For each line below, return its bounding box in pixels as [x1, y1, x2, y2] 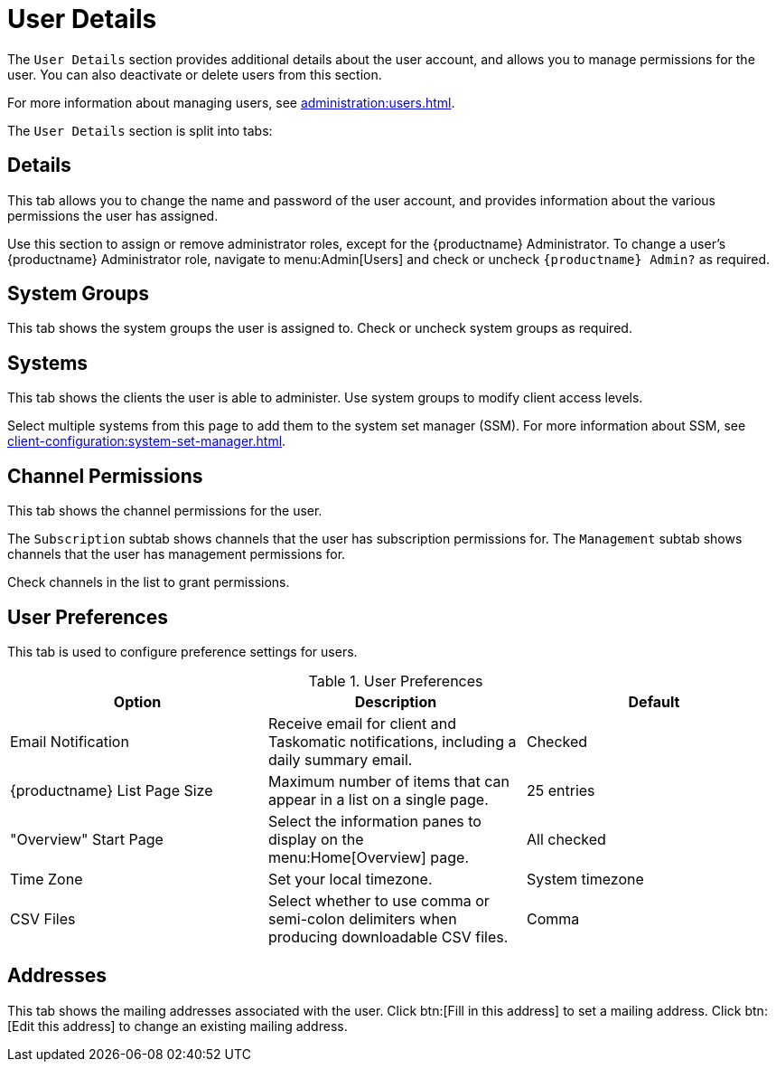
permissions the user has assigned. [7, 207, 219, 223]
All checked [526, 829, 606, 848]
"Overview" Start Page [10, 829, 164, 848]
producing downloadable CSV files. [267, 927, 509, 946]
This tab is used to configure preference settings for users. [7, 643, 358, 659]
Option [113, 692, 162, 711]
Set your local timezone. [267, 869, 433, 888]
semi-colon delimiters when [267, 909, 457, 928]
